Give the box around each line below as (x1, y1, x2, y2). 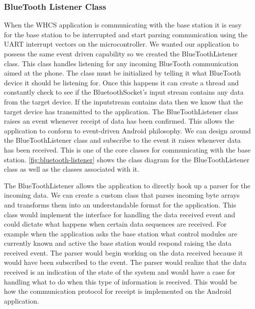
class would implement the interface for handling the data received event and (4, 209, 235, 219)
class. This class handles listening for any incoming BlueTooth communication (4, 58, 238, 68)
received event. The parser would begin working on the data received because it (4, 247, 243, 257)
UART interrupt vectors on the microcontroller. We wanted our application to (4, 39, 239, 49)
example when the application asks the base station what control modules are (4, 228, 237, 238)
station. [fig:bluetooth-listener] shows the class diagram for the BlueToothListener (4, 154, 250, 164)
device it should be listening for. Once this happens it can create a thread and (4, 77, 239, 87)
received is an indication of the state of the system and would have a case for (4, 267, 235, 277)
